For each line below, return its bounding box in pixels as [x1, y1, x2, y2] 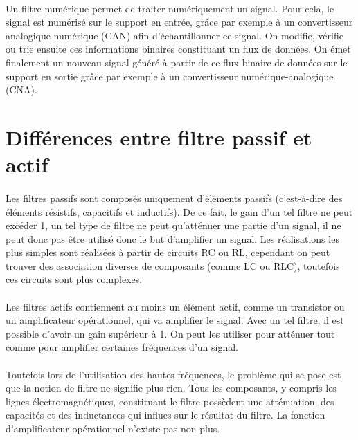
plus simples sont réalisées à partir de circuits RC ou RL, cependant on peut [6, 245, 330, 259]
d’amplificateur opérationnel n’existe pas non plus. [6, 421, 220, 435]
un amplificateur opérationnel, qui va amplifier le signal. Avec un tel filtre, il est [6, 313, 344, 327]
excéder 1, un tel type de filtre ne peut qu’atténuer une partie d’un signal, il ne [6, 218, 341, 232]
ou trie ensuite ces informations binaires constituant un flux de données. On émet [6, 42, 351, 56]
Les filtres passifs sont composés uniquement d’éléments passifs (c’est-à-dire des [6, 190, 343, 205]
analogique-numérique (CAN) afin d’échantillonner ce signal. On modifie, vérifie [6, 28, 343, 42]
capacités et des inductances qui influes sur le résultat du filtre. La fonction [6, 407, 325, 422]
